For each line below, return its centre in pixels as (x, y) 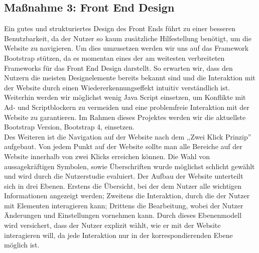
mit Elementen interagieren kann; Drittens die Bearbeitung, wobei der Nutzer (124, 205)
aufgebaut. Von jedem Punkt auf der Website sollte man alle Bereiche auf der (123, 146)
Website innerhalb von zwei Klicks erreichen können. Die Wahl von (107, 156)
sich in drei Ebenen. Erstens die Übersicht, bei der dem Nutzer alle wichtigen (123, 185)
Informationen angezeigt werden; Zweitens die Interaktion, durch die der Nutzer (127, 196)
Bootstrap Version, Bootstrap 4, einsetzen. (69, 127)
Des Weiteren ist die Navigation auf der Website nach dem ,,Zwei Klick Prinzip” (128, 136)
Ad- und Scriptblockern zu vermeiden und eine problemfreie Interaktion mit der (127, 107)
